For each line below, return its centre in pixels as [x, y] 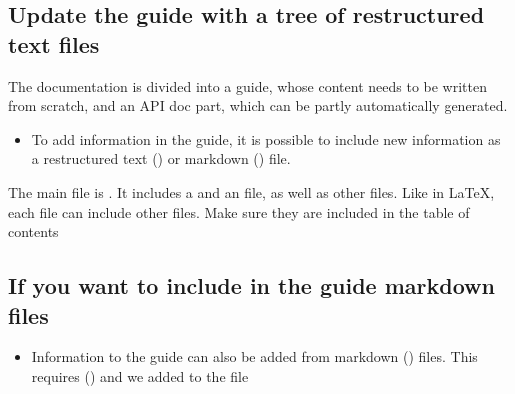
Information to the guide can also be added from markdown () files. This [254, 356]
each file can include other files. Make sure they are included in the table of [239, 211]
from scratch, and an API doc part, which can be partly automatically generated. [258, 105]
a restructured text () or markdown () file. [161, 158]
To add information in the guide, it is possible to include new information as [266, 138]
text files [54, 43]
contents [33, 231]
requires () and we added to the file [140, 375]
